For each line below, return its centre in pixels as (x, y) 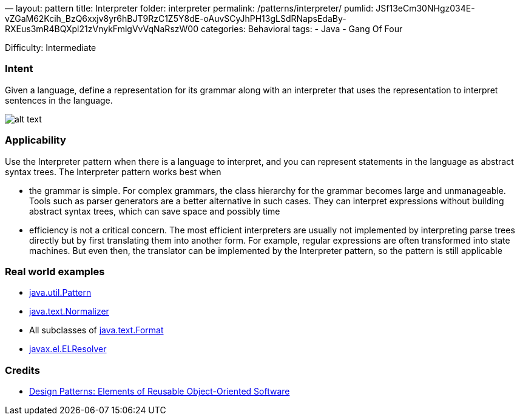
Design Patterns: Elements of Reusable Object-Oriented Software (160, 391)
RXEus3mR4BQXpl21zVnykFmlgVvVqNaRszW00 (102, 29)
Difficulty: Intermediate (51, 48)
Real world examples (55, 271)
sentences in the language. (59, 100)
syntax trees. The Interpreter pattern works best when (113, 172)
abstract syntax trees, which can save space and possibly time (155, 211)
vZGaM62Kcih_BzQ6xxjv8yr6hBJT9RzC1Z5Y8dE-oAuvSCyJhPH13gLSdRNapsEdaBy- (176, 18)
